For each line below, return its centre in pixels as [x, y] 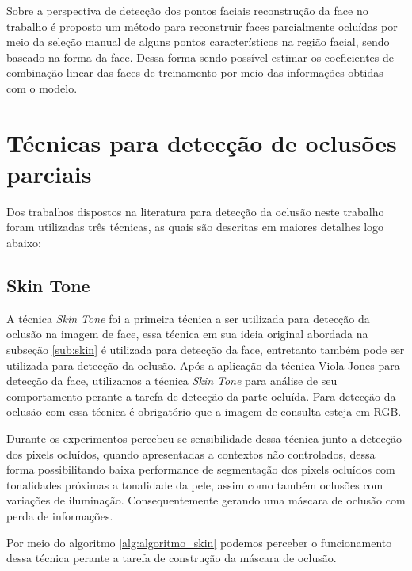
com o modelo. [42, 88]
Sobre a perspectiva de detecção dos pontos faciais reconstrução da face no [187, 10]
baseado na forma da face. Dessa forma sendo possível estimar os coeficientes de [200, 57]
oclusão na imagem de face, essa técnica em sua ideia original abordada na [187, 334]
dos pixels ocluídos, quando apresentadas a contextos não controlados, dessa [191, 453]
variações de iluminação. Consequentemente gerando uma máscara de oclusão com [206, 500]
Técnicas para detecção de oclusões [202, 142]
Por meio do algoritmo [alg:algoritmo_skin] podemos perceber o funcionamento [199, 542]
